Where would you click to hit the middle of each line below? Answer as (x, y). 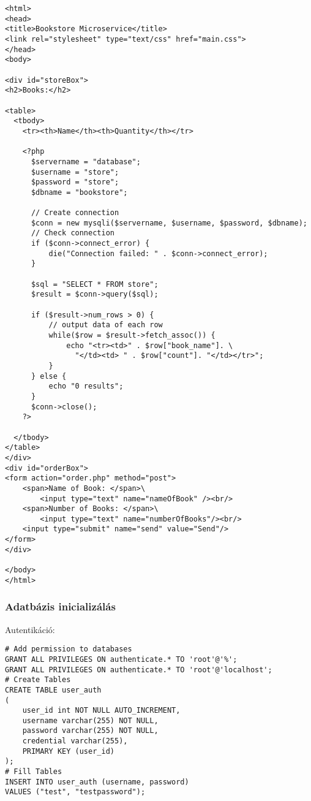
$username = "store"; (75, 172)
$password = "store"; (75, 182)
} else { (49, 376)
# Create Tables (38, 680)
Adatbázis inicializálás (60, 606)
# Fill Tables (34, 772)
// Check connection (73, 233)
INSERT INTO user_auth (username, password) (97, 782)
